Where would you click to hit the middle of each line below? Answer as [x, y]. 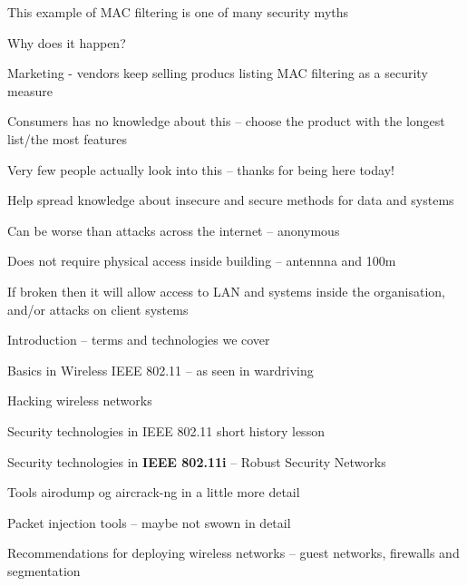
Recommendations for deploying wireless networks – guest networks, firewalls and [233, 553]
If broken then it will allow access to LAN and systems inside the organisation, [226, 291]
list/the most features [68, 138]
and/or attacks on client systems [98, 309]
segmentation [44, 570]
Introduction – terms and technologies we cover [139, 340]
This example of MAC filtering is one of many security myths [178, 12]
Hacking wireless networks [80, 400]
